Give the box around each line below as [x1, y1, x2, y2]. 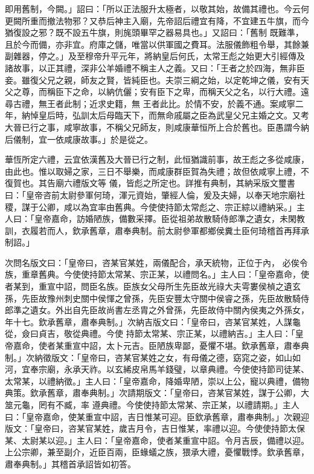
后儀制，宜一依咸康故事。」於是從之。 [5, 132, 153, 145]
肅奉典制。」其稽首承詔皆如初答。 [5, 457, 136, 470]
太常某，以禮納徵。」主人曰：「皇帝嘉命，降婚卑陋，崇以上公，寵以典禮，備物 [5, 374, 309, 387]
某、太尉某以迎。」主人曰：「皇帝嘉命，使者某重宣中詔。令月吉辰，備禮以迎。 [5, 433, 309, 446]
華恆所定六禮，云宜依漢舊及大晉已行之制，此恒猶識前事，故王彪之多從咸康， [5, 153, 309, 166]
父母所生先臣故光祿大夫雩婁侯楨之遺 [148, 280, 292, 293]
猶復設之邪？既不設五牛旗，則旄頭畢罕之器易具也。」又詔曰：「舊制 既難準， [5, 26, 304, 39]
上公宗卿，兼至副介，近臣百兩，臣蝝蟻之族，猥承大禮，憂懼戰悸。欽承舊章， [5, 446, 309, 458]
